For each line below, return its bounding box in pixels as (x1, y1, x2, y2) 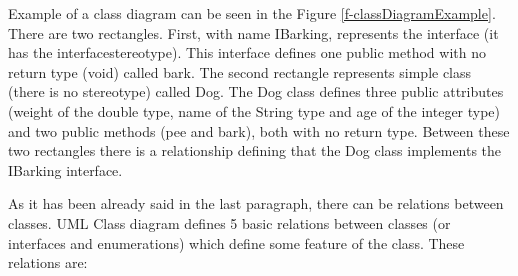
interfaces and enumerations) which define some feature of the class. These (8, 232, 465, 253)
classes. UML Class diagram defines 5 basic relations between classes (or (8, 212, 451, 233)
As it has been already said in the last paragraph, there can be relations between (8, 193, 504, 214)
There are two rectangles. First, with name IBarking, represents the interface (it (8, 22, 499, 43)
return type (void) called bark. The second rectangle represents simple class (8, 61, 472, 82)
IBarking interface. (8, 159, 123, 180)
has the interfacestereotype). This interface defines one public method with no (8, 42, 486, 63)
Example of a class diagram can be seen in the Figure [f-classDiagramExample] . (8, 3, 496, 23)
